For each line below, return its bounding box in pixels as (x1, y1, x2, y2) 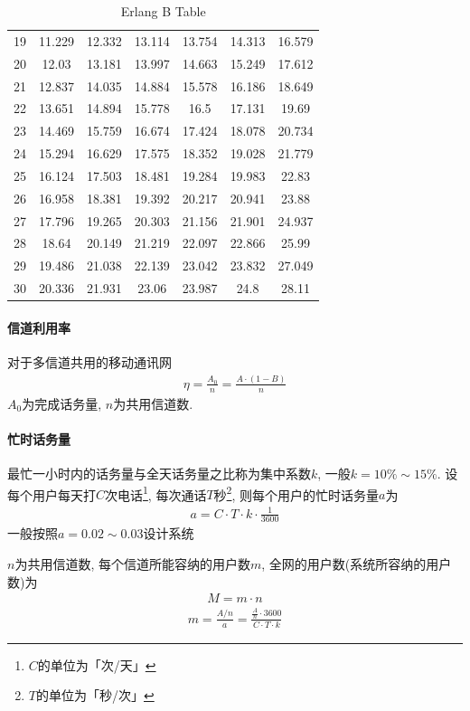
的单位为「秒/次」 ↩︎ (35, 686, 155, 705)
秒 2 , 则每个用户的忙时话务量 (213, 482, 380, 504)
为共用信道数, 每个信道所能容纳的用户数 (14, 554, 250, 573)
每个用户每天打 (7, 485, 96, 504)
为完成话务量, (22, 393, 102, 412)
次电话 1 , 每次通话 (105, 482, 207, 504)
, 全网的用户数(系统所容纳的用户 (261, 554, 452, 573)
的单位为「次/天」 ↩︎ (37, 655, 156, 674)
